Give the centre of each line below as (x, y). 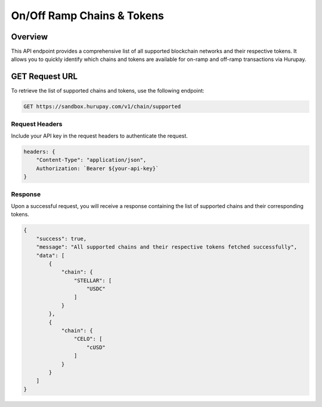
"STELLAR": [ (93, 280)
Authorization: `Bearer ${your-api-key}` (97, 168)
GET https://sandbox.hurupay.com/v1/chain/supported (102, 107)
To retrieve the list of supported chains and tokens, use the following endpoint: (108, 91)
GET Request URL (44, 77)
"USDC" (96, 289)
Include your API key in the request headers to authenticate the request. (99, 136)
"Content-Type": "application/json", (91, 160)
